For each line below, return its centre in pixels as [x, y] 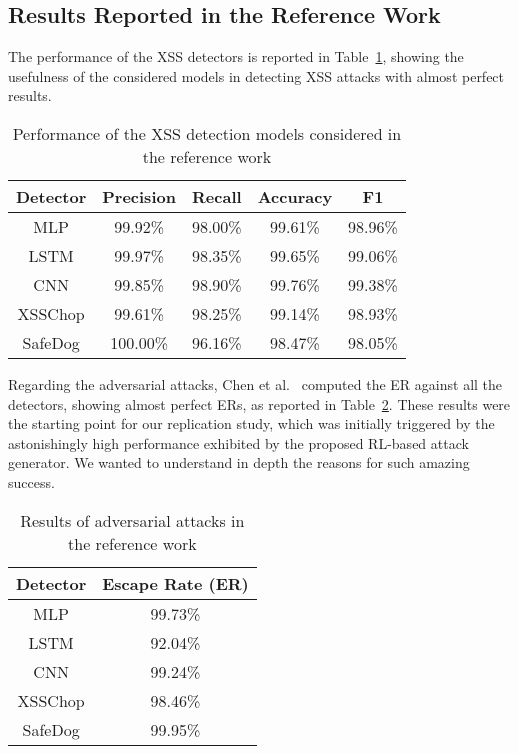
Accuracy [295, 196]
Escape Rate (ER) [175, 583]
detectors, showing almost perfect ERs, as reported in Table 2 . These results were [259, 403]
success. [31, 481]
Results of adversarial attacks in [132, 520]
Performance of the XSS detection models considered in [207, 133]
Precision [139, 196]
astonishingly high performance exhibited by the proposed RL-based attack [238, 442]
